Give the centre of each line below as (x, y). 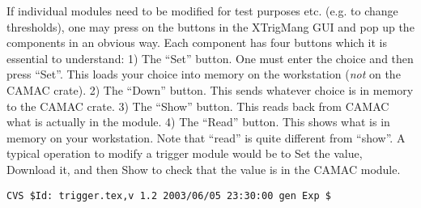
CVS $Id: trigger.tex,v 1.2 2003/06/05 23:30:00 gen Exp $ (169, 195)
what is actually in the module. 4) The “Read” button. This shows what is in (198, 122)
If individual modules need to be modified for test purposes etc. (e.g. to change (202, 11)
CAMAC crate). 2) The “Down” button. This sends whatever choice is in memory (210, 89)
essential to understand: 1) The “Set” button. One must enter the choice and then (210, 58)
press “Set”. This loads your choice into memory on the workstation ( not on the (204, 74)
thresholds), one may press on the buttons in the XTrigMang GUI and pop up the (210, 26)
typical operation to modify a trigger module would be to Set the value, (185, 153)
